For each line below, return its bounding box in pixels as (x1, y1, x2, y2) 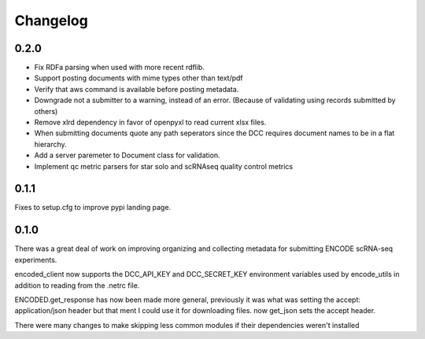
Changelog (14, 12, 88, 29)
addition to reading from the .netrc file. (14, 280, 140, 290)
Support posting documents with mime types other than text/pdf (34, 73, 243, 83)
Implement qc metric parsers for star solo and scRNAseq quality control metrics (34, 161, 294, 171)
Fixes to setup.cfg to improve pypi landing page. (14, 203, 172, 212)
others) (34, 106, 58, 116)
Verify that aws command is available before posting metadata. (34, 84, 239, 94)
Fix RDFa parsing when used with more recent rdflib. (34, 63, 205, 72)
